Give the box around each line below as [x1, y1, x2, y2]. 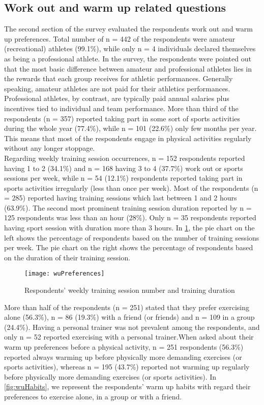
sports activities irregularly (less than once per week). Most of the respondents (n [4, 182, 258, 193]
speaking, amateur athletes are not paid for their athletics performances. [4, 83, 230, 93]
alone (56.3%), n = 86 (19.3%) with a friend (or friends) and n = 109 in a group [4, 312, 255, 322]
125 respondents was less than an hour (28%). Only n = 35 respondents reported [4, 212, 256, 223]
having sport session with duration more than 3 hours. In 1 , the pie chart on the [4, 222, 255, 233]
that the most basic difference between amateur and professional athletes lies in [4, 63, 252, 74]
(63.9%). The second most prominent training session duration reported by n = [4, 202, 252, 213]
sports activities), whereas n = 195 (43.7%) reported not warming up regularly [4, 361, 250, 372]
